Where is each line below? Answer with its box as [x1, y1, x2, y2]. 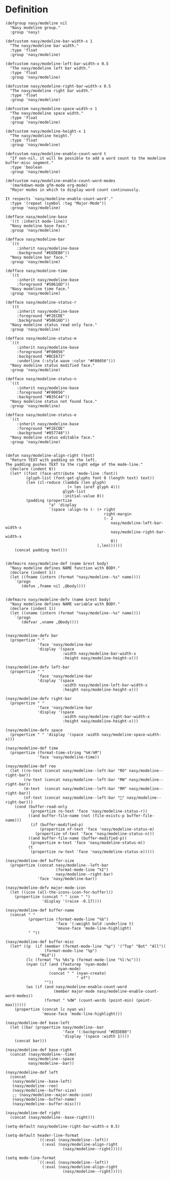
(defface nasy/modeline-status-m [5, 336, 77, 341]
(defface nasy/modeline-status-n [5, 376, 77, 381]
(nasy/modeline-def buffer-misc [5, 939, 74, 944]
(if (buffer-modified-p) [30, 822, 83, 827]
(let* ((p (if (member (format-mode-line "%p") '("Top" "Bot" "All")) [10, 943, 166, 949]
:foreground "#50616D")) [16, 281, 70, 287]
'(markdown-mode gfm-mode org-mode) [10, 183, 88, 188]
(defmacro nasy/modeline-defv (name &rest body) [5, 597, 111, 602]
